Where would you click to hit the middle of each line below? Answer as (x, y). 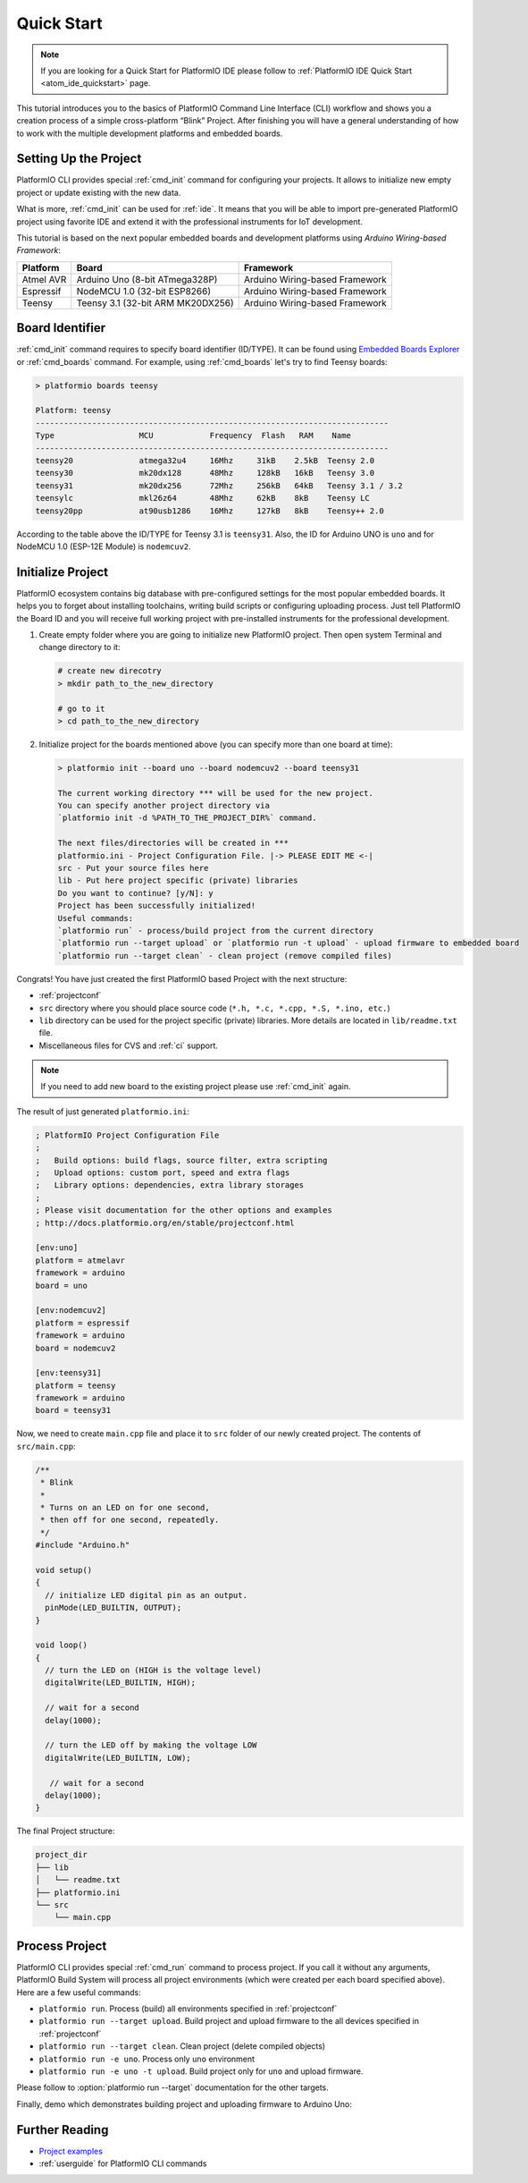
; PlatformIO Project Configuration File (127, 1135)
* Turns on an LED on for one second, (125, 1507)
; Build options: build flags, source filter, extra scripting (181, 1160)
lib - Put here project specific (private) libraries (178, 880)
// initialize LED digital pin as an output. (146, 1595)
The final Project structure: (66, 1831)
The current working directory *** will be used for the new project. (216, 793)
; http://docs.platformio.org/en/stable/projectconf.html (165, 1223)
